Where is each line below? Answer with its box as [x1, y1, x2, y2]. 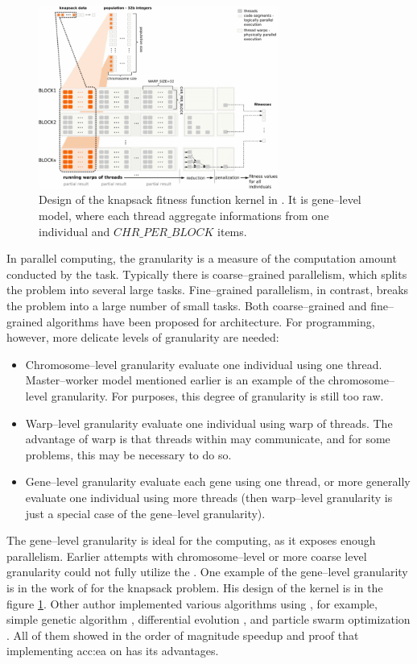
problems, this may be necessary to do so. [25, 446, 232, 463]
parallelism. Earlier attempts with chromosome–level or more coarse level [6, 547, 367, 564]
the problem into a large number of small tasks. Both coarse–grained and [6, 297, 367, 313]
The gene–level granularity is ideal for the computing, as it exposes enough [6, 532, 376, 549]
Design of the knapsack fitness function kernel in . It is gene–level [39, 191, 361, 208]
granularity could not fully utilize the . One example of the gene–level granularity [6, 563, 408, 580]
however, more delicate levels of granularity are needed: [6, 329, 279, 346]
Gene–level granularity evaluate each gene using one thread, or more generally [25, 473, 411, 490]
